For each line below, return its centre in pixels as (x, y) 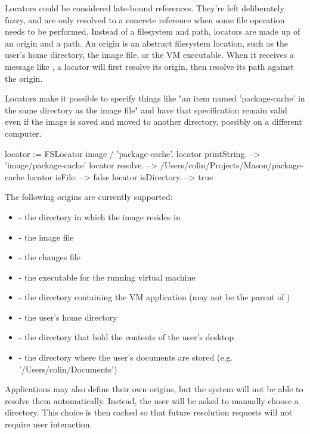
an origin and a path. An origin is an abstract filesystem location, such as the (147, 43)
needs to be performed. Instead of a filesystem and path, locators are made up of (153, 31)
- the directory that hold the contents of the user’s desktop (126, 337)
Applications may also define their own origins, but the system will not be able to (154, 389)
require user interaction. (49, 424)
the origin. (24, 78)
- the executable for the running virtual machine (107, 277)
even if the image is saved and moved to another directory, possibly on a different (154, 121)
